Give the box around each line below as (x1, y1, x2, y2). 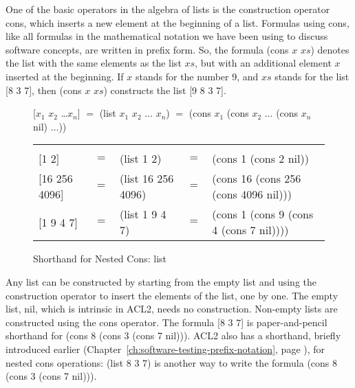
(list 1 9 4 (119, 206, 166, 222)
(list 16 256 (119, 170, 174, 187)
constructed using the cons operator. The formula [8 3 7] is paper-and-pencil (6, 315, 327, 329)
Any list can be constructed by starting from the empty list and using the (6, 274, 317, 288)
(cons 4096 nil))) (212, 186, 292, 203)
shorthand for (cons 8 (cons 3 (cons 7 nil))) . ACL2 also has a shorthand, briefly (6, 328, 341, 343)
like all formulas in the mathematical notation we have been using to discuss (6, 29, 328, 43)
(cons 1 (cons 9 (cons (212, 206, 314, 222)
